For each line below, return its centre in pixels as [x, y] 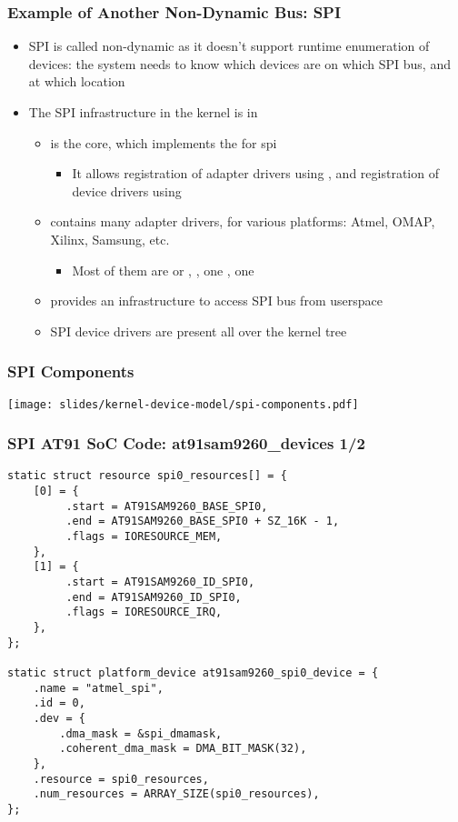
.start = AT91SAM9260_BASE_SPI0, [167, 506]
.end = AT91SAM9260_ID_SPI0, [154, 597]
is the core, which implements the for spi [164, 142]
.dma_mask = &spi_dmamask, [141, 733]
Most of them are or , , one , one [163, 270]
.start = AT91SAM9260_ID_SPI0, [160, 582]
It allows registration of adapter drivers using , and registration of [255, 173]
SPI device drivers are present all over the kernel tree [199, 331]
